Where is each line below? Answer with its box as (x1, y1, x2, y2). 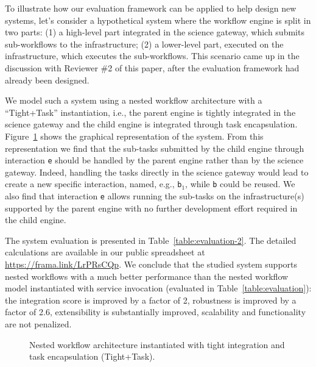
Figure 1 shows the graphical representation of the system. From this (5, 129, 264, 142)
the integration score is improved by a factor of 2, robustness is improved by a (5, 293, 297, 306)
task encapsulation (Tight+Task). (29, 350, 155, 363)
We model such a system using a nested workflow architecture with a (5, 94, 262, 107)
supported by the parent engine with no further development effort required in (5, 201, 298, 214)
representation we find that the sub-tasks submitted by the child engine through (5, 141, 304, 154)
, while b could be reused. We (185, 177, 295, 190)
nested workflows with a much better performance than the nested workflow (5, 269, 289, 282)
